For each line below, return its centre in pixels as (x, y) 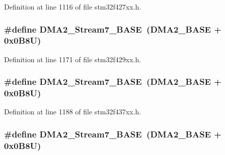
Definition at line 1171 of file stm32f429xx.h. (73, 59)
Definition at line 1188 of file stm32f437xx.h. (73, 112)
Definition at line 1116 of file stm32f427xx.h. (73, 7)
